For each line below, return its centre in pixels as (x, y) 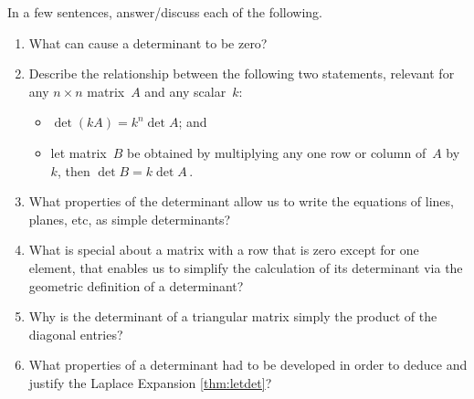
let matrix (79, 152)
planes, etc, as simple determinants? (130, 219)
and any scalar (185, 91)
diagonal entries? (76, 334)
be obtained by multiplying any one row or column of (277, 152)
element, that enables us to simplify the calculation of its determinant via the (246, 267)
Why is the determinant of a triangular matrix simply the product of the (233, 316)
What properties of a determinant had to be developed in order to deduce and (248, 365)
